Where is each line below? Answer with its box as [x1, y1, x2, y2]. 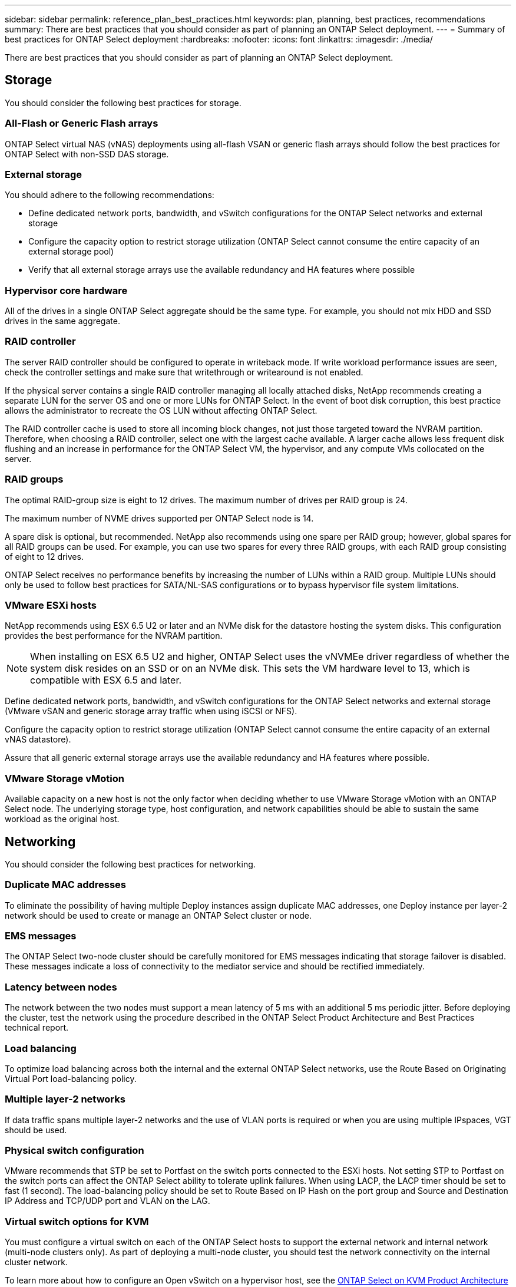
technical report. [5, 1022, 69, 1033]
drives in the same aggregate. [5, 316, 120, 326]
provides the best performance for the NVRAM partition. [5, 631, 223, 641]
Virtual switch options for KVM [5, 1215, 149, 1227]
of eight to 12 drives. [5, 551, 84, 562]
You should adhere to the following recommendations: [5, 190, 214, 200]
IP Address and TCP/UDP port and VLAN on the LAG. [5, 1196, 210, 1206]
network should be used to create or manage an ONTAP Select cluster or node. [5, 910, 312, 920]
